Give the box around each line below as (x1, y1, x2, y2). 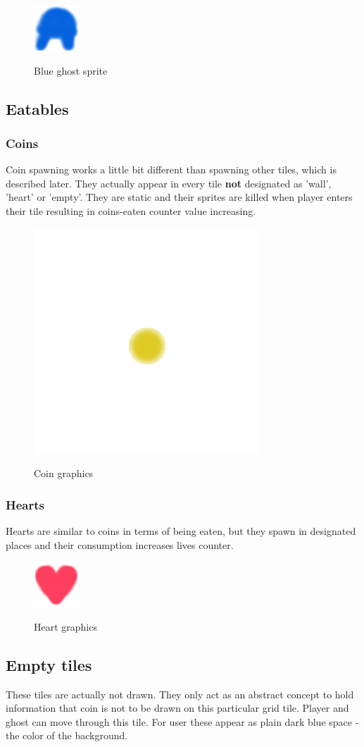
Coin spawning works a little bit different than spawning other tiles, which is (6, 162, 337, 177)
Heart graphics (34, 619, 97, 634)
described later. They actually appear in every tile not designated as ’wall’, (6, 175, 332, 190)
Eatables (6, 97, 69, 119)
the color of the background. (6, 728, 128, 743)
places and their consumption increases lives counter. (6, 537, 234, 552)
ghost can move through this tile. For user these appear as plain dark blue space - (6, 714, 359, 729)
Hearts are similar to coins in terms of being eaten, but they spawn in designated (6, 523, 356, 538)
